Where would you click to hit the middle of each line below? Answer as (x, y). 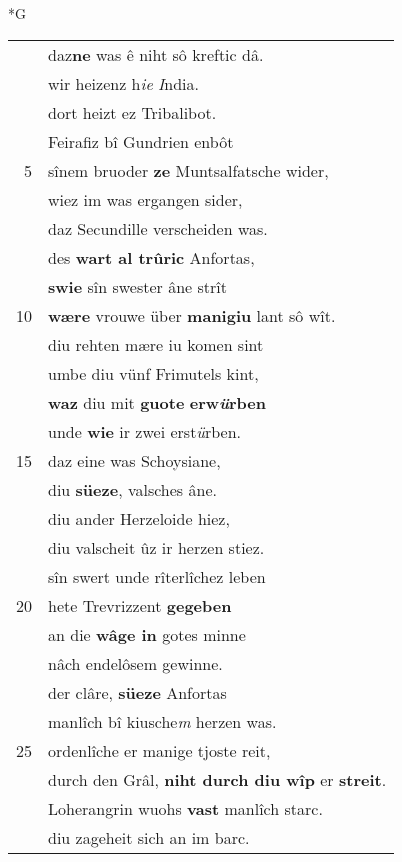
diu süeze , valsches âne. (132, 489)
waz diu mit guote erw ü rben (157, 402)
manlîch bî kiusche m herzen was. (162, 721)
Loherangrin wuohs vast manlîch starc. (185, 808)
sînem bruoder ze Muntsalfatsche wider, (188, 170)
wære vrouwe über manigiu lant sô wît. (192, 315)
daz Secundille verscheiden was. (158, 228)
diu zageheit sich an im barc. (149, 837)
